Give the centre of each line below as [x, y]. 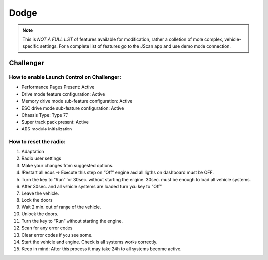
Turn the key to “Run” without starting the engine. [72, 221]
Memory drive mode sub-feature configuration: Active [77, 101]
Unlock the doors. [40, 214]
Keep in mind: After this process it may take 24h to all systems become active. [101, 249]
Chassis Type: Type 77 [45, 115]
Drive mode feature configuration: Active [63, 94]
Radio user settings [41, 158]
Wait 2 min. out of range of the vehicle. [61, 207]
